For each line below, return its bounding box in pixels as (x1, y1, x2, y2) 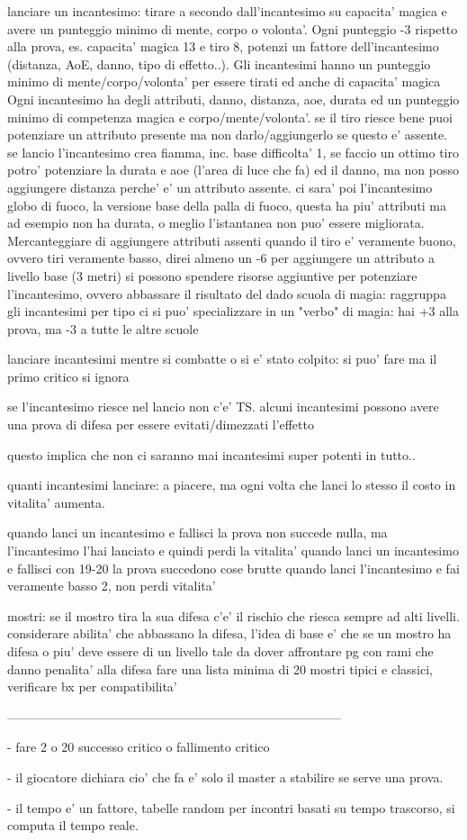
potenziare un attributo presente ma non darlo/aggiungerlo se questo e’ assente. (7, 125, 448, 144)
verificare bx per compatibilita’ (7, 677, 177, 696)
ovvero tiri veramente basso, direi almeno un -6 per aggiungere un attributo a (7, 248, 435, 267)
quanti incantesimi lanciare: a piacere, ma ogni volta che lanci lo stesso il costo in (7, 475, 456, 494)
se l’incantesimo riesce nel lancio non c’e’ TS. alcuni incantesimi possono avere (7, 397, 439, 416)
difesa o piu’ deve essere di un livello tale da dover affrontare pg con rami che (7, 642, 434, 660)
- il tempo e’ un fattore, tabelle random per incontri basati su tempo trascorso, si (7, 798, 455, 817)
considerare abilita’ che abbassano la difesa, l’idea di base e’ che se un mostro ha (7, 624, 452, 643)
